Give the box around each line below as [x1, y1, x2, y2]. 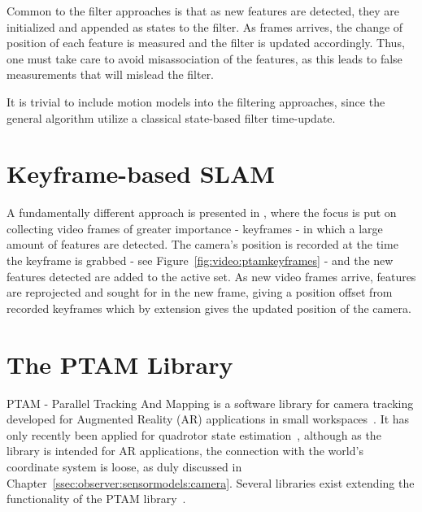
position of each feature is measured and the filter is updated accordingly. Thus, [7, 34, 405, 51]
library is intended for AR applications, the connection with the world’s [7, 442, 363, 459]
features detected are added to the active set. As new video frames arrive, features [7, 267, 416, 284]
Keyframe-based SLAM [7, 157, 275, 190]
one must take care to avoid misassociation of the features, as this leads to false [7, 50, 402, 67]
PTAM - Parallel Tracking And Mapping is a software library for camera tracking [7, 394, 414, 411]
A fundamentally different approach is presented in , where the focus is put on [7, 204, 397, 221]
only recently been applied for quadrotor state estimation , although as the [7, 426, 381, 443]
